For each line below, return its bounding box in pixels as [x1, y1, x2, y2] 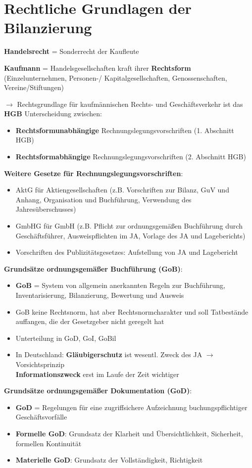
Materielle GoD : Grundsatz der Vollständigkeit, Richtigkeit [15, 455, 203, 465]
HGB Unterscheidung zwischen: [4, 108, 102, 119]
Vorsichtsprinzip [15, 359, 65, 369]
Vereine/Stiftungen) [4, 82, 64, 93]
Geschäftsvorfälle [15, 412, 67, 422]
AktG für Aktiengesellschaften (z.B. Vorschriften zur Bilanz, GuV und [15, 185, 229, 195]
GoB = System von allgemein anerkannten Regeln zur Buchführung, [15, 280, 226, 290]
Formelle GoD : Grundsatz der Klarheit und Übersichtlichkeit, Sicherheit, [15, 428, 243, 438]
